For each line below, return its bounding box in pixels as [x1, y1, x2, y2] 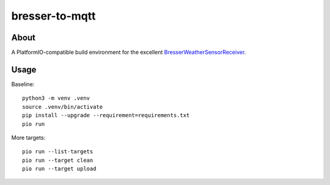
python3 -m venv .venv [22, 95, 90, 102]
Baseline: [11, 80, 35, 88]
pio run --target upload [22, 165, 97, 172]
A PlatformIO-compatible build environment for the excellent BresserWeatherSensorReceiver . [11, 49, 246, 56]
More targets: [11, 134, 46, 141]
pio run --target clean [22, 156, 94, 164]
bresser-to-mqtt [11, 9, 96, 23]
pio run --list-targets [22, 148, 94, 155]
